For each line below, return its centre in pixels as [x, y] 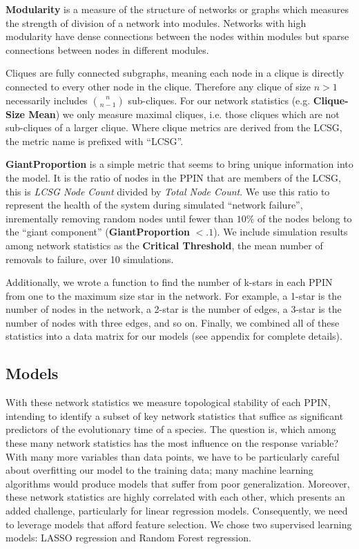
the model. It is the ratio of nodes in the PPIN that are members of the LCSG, [173, 177]
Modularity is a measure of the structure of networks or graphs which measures [177, 9]
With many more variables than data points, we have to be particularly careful [173, 456]
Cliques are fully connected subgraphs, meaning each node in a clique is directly [175, 73]
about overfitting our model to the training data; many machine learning [159, 470]
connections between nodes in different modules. [107, 49]
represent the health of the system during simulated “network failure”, [154, 205]
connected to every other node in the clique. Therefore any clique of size [158, 86]
